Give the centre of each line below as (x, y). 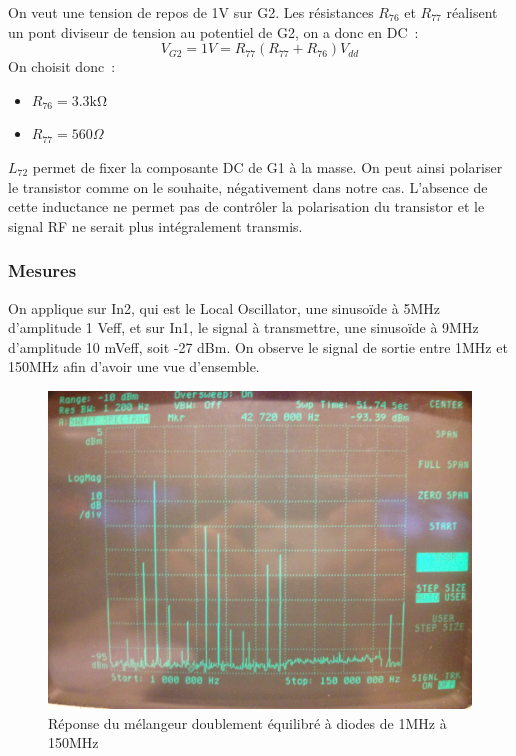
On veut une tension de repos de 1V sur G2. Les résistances (191, 12)
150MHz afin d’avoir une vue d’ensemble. (134, 366)
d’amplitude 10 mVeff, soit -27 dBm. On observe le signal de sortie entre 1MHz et (258, 346)
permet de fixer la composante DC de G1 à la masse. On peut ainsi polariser (267, 166)
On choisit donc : (62, 66)
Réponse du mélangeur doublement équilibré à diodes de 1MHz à (247, 722)
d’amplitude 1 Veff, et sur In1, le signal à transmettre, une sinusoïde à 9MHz (243, 327)
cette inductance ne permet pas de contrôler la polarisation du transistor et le (246, 206)
